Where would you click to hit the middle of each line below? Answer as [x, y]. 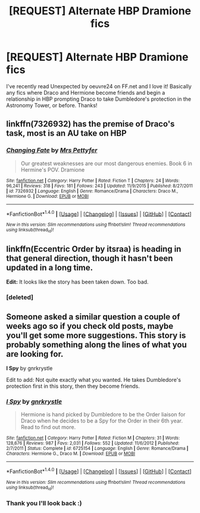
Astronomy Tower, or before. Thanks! [52, 105]
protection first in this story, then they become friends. [73, 386]
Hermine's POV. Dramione [53, 170]
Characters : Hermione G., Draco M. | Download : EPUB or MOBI [71, 454]
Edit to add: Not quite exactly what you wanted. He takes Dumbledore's [94, 380]
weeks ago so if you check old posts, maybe [90, 326]
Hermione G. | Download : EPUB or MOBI [48, 196]
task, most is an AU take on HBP [66, 133]
